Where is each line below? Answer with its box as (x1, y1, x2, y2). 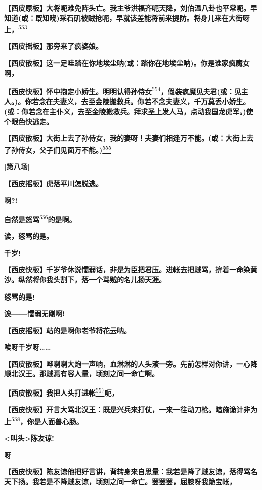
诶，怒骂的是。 (4, 231, 53, 241)
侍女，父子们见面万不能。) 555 (18, 143, 111, 155)
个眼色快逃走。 (4, 116, 53, 126)
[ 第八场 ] (4, 161, 30, 172)
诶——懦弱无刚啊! (4, 308, 65, 319)
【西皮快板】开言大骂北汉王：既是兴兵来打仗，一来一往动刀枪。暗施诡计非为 (4, 404, 257, 415)
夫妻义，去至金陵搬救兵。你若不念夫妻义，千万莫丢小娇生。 (53, 96, 250, 107)
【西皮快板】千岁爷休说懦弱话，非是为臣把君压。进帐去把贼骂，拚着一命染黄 (4, 264, 257, 275)
